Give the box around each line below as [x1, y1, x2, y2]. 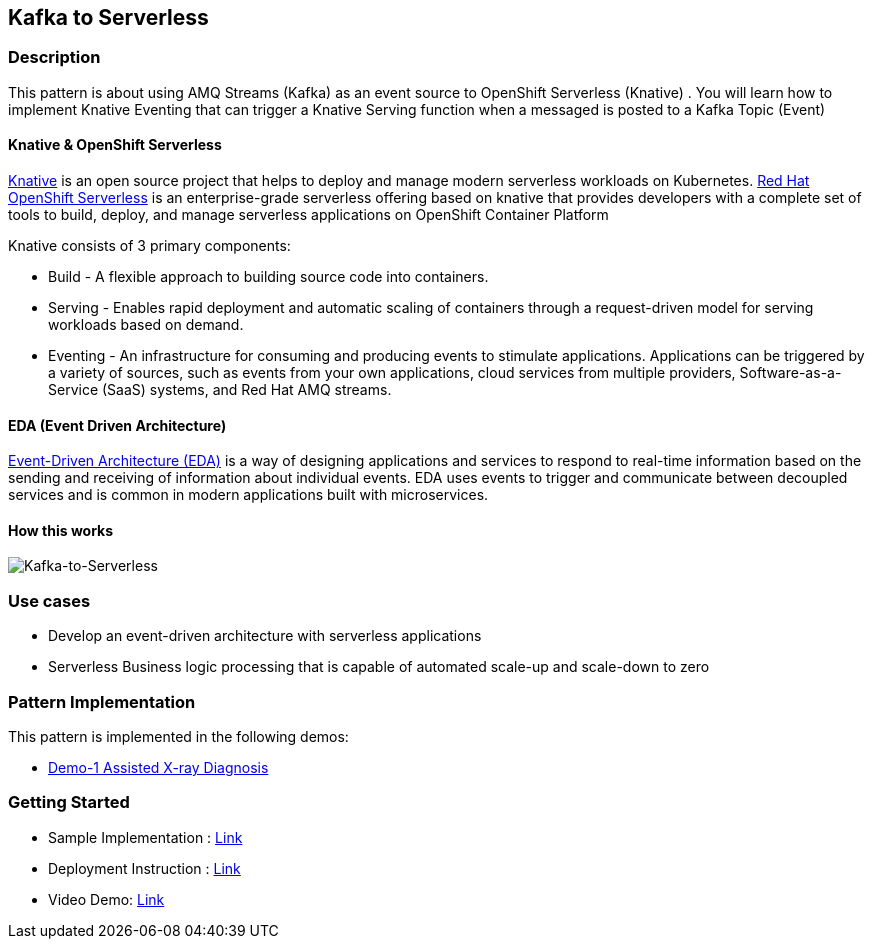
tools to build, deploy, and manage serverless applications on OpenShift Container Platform [8, 206, 609, 224]
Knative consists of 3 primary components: [8, 237, 291, 255]
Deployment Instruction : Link [48, 859, 241, 877]
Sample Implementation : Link [48, 828, 243, 846]
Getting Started [8, 792, 130, 813]
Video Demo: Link [48, 890, 165, 908]
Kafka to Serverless [8, 5, 209, 30]
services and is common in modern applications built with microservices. [8, 486, 489, 504]
